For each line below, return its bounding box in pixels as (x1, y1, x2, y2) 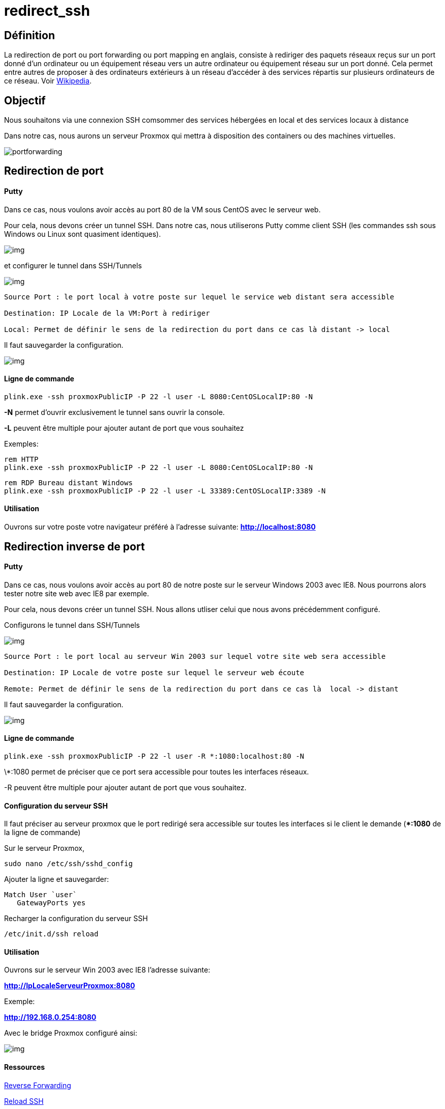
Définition (4, 29, 55, 42)
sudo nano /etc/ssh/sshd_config (4, 860, 133, 868)
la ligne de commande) (4, 828, 81, 837)
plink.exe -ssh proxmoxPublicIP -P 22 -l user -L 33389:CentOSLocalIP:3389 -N (4, 486, 326, 495)
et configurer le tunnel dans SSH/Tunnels (4, 261, 142, 270)
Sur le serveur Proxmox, (4, 844, 84, 853)
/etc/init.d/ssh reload (4, 930, 99, 938)
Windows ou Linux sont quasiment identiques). (4, 229, 161, 238)
